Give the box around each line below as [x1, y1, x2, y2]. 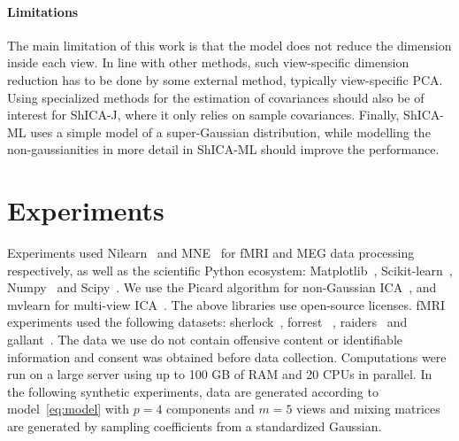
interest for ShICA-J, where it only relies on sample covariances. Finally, [7, 105, 400, 124]
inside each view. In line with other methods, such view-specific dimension [7, 53, 409, 72]
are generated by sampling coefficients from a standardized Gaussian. [7, 417, 382, 436]
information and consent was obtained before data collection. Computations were [7, 347, 447, 366]
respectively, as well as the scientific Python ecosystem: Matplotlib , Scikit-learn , [7, 260, 453, 279]
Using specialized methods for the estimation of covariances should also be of [7, 88, 425, 106]
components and [166, 399, 255, 418]
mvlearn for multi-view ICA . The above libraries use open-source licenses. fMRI [7, 295, 446, 313]
